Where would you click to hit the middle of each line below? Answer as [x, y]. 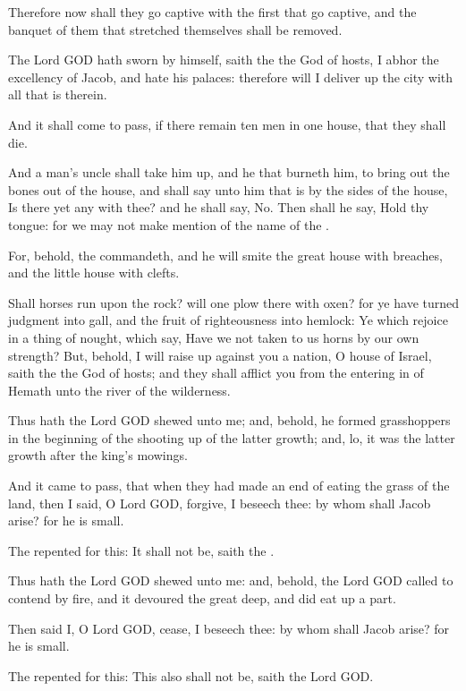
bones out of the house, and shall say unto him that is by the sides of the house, [228, 189]
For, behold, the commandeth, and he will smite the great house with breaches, [225, 255]
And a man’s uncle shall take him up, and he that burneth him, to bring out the [229, 172]
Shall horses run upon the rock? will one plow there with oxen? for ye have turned [234, 302]
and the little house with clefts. [94, 273]
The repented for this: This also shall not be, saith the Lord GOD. [191, 675]
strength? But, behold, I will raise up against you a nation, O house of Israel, [220, 355]
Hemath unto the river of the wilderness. [119, 390]
